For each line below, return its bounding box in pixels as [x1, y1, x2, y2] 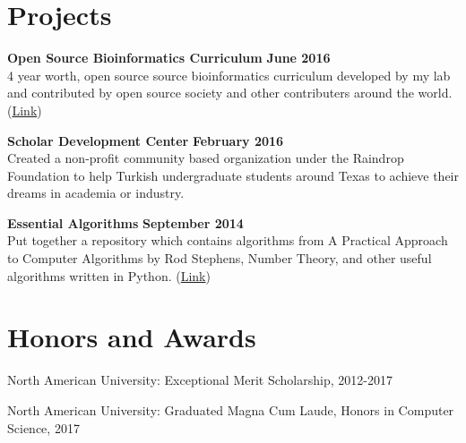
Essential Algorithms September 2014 [7, 213, 244, 232]
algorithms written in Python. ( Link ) [7, 266, 211, 285]
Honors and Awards [7, 319, 256, 355]
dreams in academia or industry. [7, 183, 185, 202]
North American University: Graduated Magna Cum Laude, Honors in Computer [7, 400, 454, 419]
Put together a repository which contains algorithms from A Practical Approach [7, 231, 448, 250]
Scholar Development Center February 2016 [7, 131, 284, 149]
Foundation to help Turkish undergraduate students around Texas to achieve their [7, 166, 459, 184]
